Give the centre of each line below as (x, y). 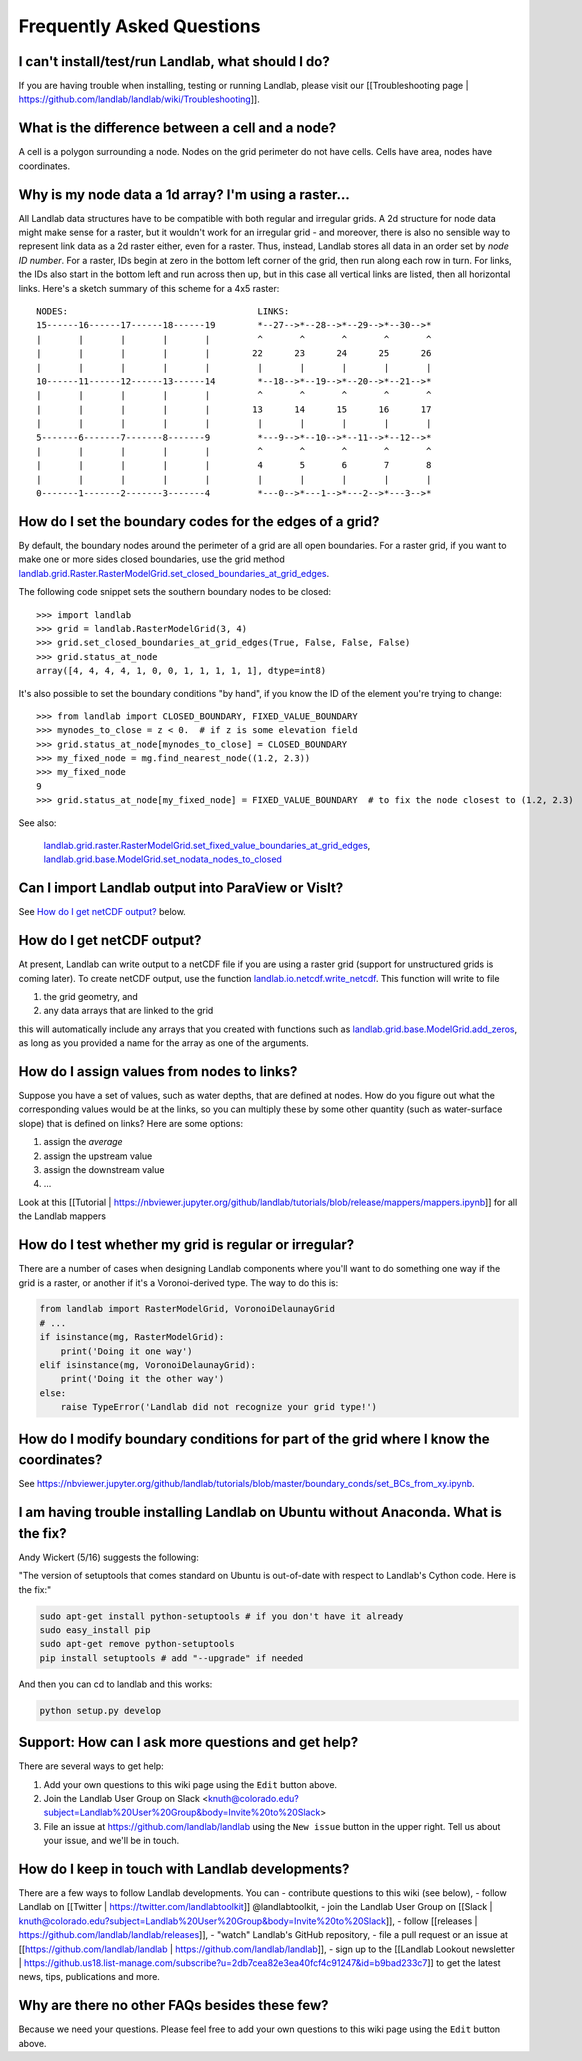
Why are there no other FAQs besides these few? (173, 2005)
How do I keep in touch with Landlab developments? (184, 1868)
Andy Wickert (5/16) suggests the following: (108, 1557)
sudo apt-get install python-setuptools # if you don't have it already (221, 1616)
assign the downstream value (104, 1170)
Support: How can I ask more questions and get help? (188, 1742)
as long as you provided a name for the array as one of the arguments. (163, 1043)
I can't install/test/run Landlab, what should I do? (174, 61)
